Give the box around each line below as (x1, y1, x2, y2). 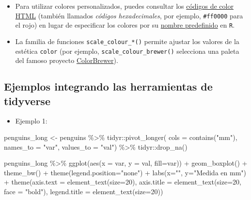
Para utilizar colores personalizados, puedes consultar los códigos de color (15, 1, 234, 11)
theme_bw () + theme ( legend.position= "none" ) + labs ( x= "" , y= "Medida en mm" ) (4, 167, 246, 177)
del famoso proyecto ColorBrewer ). (15, 55, 118, 65)
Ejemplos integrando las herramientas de (4, 79, 213, 94)
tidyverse (4, 93, 50, 108)
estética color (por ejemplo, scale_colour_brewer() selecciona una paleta (15, 46, 239, 56)
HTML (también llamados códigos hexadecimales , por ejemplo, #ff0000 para (15, 10, 243, 20)
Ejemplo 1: (15, 116, 47, 126)
